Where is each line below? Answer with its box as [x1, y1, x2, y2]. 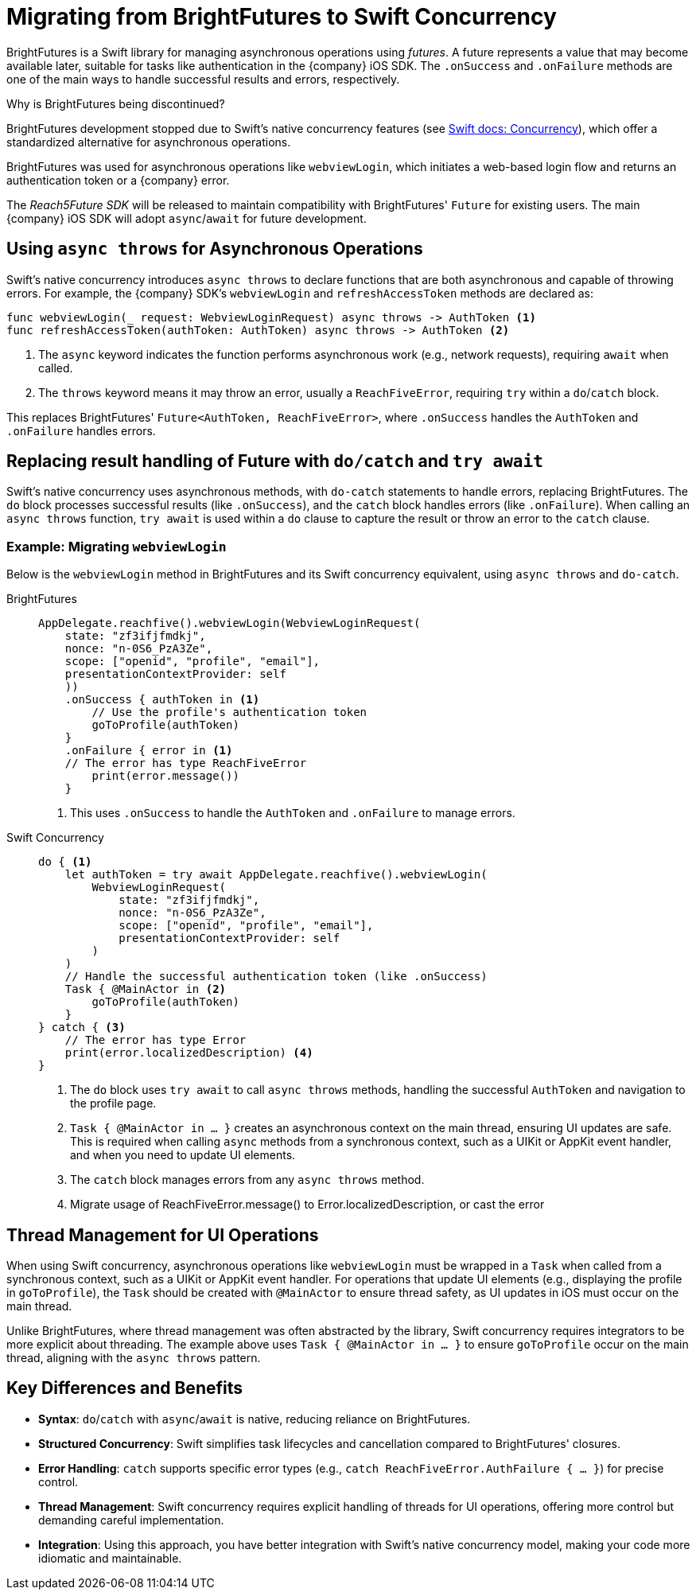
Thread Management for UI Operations [6, 1224, 319, 1245]
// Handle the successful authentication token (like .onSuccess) [64, 970, 488, 983]
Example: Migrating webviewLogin [6, 538, 227, 555]
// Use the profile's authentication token [91, 706, 367, 719]
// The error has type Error [64, 1034, 247, 1047]
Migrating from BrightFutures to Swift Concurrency [6, 3, 557, 30]
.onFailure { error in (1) [64, 744, 233, 757]
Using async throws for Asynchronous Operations [6, 239, 423, 259]
